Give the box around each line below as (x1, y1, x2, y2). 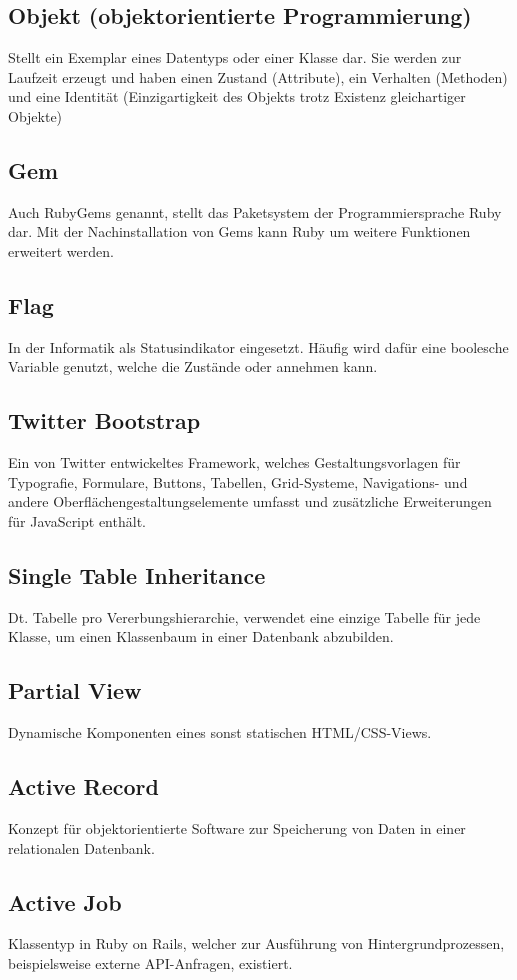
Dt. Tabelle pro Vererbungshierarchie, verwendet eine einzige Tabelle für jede (8, 606, 481, 627)
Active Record (8, 771, 159, 802)
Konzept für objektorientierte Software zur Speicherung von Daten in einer (8, 817, 466, 838)
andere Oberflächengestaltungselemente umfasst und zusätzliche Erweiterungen (8, 491, 492, 512)
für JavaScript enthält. (8, 510, 146, 531)
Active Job (8, 886, 122, 917)
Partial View (8, 675, 142, 706)
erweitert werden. (8, 240, 114, 261)
